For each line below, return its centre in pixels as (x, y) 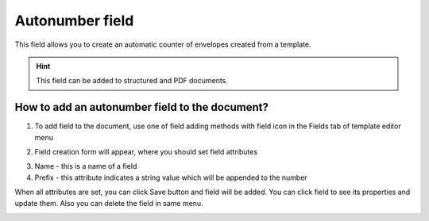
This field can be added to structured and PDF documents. (132, 81)
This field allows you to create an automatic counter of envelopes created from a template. (163, 44)
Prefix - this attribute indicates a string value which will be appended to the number (171, 177)
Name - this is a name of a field (86, 166)
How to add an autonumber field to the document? (142, 107)
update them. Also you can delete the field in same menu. (109, 203)
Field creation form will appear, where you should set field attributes (146, 152)
